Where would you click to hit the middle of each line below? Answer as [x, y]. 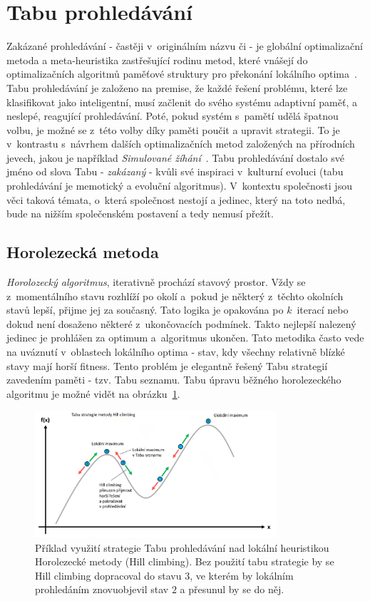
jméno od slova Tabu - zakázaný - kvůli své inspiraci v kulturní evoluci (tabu [175, 171]
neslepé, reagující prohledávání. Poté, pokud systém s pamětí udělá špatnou [173, 116]
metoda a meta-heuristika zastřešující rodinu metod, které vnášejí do [157, 60]
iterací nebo [323, 310]
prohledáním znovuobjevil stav [102, 589]
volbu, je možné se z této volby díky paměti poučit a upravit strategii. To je [173, 129]
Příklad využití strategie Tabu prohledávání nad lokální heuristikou [182, 547]
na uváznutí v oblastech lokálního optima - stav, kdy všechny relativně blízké [176, 352]
